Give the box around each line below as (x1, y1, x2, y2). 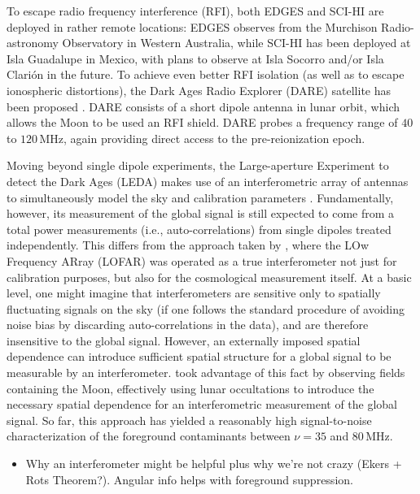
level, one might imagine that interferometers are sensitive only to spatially (7, 284, 381, 301)
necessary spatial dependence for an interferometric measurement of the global (7, 396, 398, 413)
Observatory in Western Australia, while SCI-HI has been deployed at (62, 34, 411, 51)
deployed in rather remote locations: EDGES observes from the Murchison (7, 18, 378, 35)
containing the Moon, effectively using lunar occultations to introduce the (7, 379, 374, 396)
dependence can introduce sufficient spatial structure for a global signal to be (7, 348, 392, 365)
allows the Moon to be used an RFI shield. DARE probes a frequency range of (7, 114, 398, 131)
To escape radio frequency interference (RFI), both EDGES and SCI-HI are (7, 2, 384, 19)
